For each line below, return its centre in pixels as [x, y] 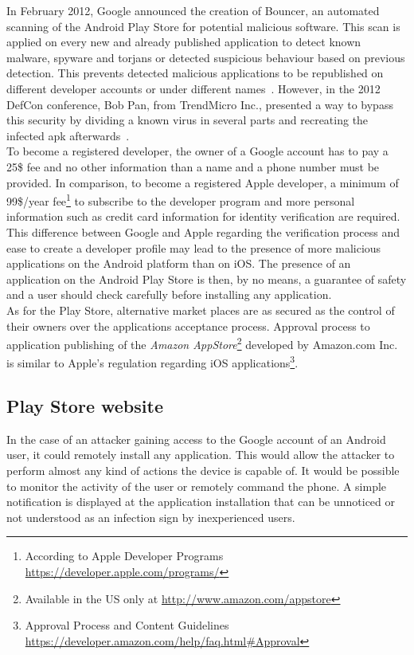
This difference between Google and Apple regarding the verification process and [203, 231]
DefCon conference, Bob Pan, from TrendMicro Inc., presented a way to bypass [200, 104]
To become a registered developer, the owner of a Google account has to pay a [197, 151]
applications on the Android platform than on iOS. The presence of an [179, 263]
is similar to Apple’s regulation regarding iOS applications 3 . [152, 362]
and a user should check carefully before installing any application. [169, 294]
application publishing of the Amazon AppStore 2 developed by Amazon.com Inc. [202, 343]
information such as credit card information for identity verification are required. [203, 216]
